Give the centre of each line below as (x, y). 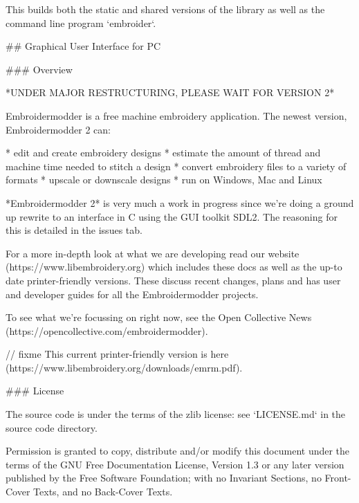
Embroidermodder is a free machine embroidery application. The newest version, (176, 115)
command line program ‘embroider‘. (81, 22)
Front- (338, 478)
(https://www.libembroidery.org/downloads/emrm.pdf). (124, 367)
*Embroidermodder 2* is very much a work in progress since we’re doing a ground (180, 202)
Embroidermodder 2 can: (58, 129)
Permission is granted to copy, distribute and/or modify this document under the (178, 451)
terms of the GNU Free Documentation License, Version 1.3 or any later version (175, 464)
